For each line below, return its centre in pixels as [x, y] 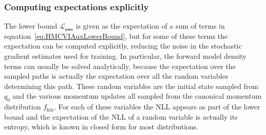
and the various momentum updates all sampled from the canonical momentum [137, 96]
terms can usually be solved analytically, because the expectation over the [120, 66]
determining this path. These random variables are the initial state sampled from [131, 86]
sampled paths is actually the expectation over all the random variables [116, 76]
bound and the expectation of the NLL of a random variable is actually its [121, 116]
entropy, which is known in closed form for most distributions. [101, 127]
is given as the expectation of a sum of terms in [150, 26]
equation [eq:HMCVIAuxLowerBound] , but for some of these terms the [116, 36]
